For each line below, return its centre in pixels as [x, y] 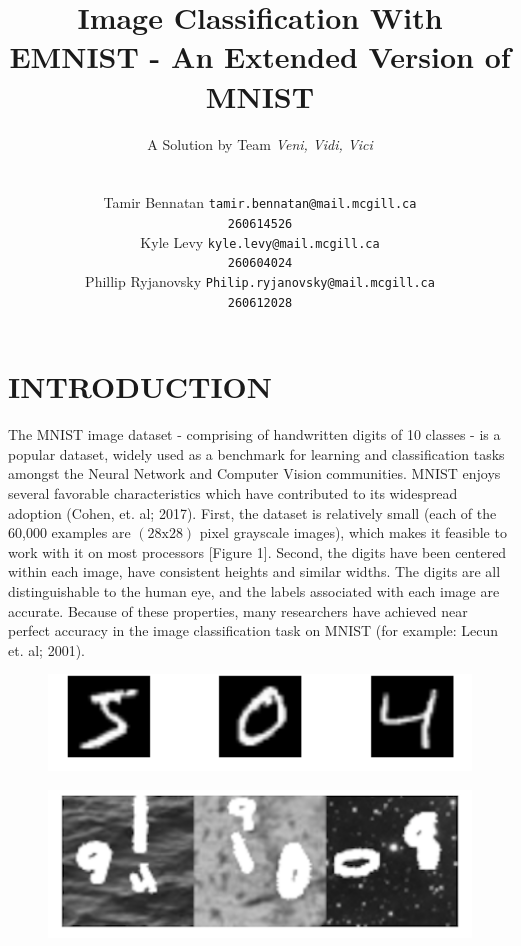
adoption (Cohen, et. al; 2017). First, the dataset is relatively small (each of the [252, 512]
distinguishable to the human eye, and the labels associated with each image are [254, 590]
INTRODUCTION [140, 386]
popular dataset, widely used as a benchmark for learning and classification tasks [256, 453]
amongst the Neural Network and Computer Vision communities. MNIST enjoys [254, 473]
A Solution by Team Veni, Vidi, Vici [260, 143]
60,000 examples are [69, 532]
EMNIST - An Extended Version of [260, 56]
